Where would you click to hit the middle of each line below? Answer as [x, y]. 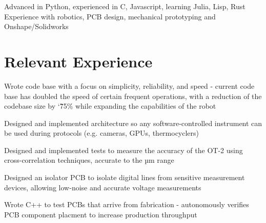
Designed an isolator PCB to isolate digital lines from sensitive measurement [125, 177]
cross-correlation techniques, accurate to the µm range [89, 160]
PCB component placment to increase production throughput [101, 214]
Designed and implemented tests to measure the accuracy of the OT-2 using [124, 150]
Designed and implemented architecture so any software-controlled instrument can [133, 123]
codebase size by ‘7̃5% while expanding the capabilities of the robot [110, 106]
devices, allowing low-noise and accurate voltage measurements [103, 187]
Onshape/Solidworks [36, 26]
